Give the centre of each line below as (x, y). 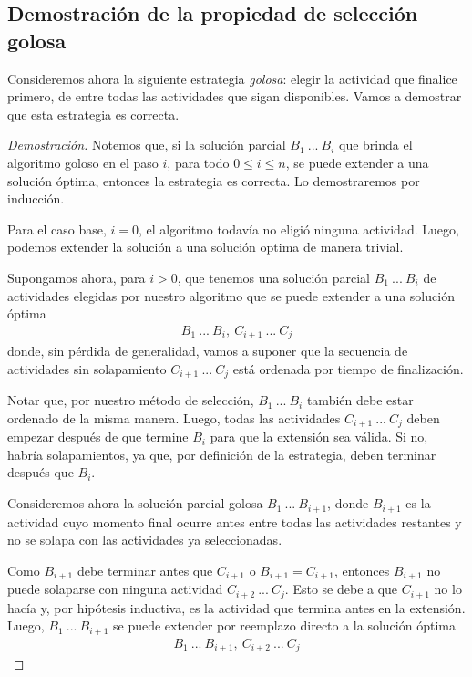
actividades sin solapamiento (87, 368)
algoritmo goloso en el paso (83, 162)
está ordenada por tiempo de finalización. (348, 368)
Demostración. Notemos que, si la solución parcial (147, 145)
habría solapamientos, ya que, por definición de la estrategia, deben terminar (222, 454)
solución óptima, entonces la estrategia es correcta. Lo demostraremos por (214, 180)
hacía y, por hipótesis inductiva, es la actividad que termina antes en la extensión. (236, 607)
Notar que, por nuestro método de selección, (131, 400)
